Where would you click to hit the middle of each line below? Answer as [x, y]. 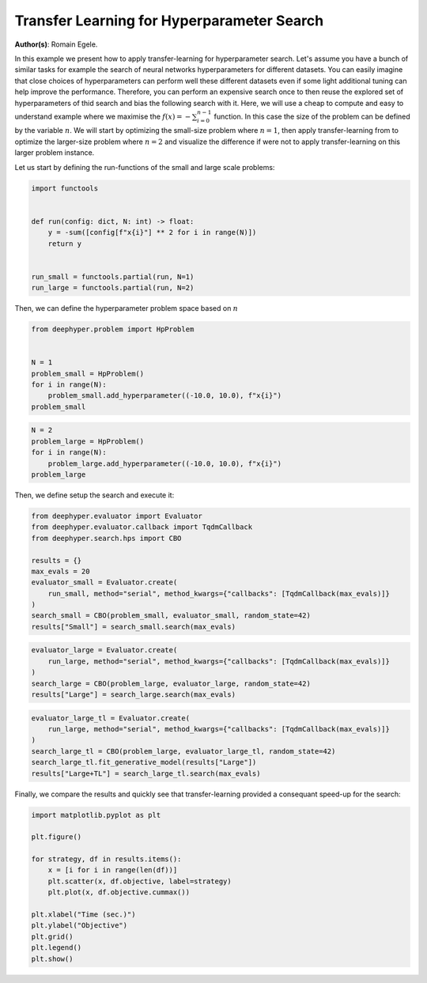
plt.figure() [57, 837]
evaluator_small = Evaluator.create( [104, 582]
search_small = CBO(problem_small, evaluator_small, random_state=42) [171, 616]
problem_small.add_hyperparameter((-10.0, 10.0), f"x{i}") [165, 396]
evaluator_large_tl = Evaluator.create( [110, 718]
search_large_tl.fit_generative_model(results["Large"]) [144, 762]
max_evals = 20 [60, 571]
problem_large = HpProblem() [88, 441]
